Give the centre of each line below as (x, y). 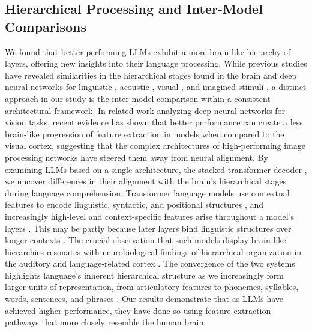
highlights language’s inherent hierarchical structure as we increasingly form (145, 275)
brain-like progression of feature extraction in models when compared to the (145, 134)
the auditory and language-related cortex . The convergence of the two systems (150, 263)
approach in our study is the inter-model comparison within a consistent (138, 98)
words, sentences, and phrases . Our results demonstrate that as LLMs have (144, 299)
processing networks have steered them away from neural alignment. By (136, 157)
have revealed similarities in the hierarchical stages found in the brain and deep (151, 75)
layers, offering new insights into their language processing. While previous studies (156, 63)
